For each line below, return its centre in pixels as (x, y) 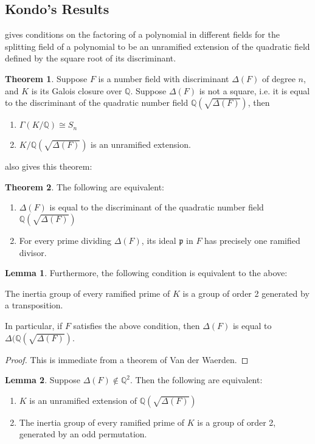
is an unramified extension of (83, 400)
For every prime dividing (65, 240)
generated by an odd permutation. (83, 434)
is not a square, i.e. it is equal (254, 90)
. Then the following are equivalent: (196, 380)
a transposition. (34, 305)
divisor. (33, 252)
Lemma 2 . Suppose (43, 380)
